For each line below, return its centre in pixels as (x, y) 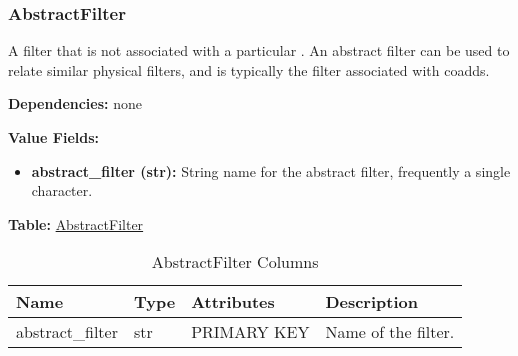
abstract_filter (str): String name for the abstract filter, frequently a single (271, 170)
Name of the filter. (390, 332)
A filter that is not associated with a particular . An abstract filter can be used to (259, 50)
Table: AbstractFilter (76, 223)
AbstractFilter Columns (235, 262)
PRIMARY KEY (250, 332)
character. (62, 190)
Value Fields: (54, 137)
